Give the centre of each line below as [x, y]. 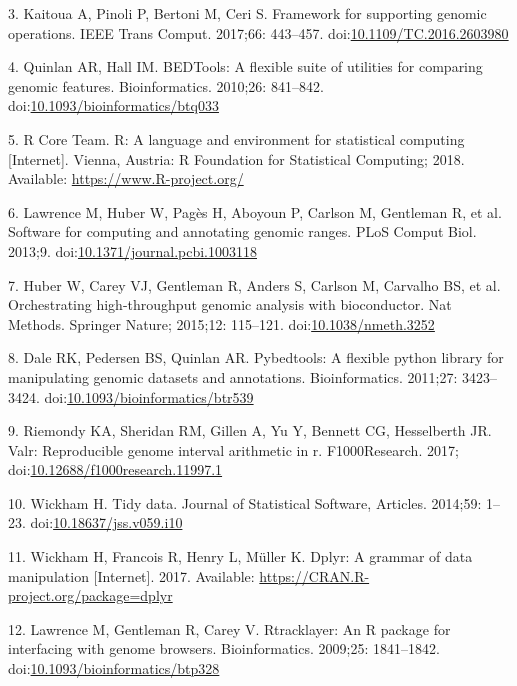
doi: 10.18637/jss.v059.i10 [106, 522]
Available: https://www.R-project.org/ [126, 178]
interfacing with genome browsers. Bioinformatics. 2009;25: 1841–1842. [224, 648]
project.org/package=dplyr [90, 595]
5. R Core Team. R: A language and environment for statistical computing [236, 138]
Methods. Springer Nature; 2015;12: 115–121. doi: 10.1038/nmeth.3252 [221, 323]
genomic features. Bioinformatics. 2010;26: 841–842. [166, 85]
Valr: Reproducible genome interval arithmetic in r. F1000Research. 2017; [233, 449]
